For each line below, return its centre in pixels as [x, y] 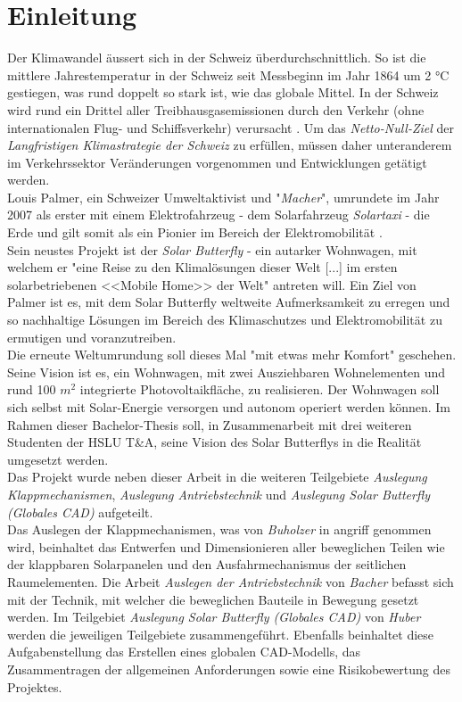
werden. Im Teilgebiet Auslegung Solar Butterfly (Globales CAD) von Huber [214, 617]
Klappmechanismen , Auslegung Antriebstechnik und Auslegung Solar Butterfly [219, 494]
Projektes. [35, 686]
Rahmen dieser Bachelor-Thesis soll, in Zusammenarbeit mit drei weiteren [210, 424]
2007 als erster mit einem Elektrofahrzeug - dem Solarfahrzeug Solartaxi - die [219, 215]
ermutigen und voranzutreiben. [92, 337]
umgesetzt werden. [58, 459]
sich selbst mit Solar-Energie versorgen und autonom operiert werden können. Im [229, 407]
